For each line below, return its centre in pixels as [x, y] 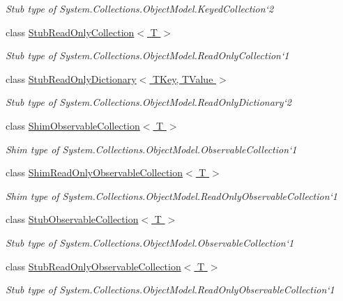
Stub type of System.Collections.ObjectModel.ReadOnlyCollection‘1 [147, 55]
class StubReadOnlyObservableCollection [93, 266]
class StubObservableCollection [72, 219]
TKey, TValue [183, 78]
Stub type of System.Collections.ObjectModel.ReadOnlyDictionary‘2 [148, 102]
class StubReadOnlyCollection [70, 32]
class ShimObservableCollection [73, 125]
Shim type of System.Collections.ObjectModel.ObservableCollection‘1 [151, 149]
